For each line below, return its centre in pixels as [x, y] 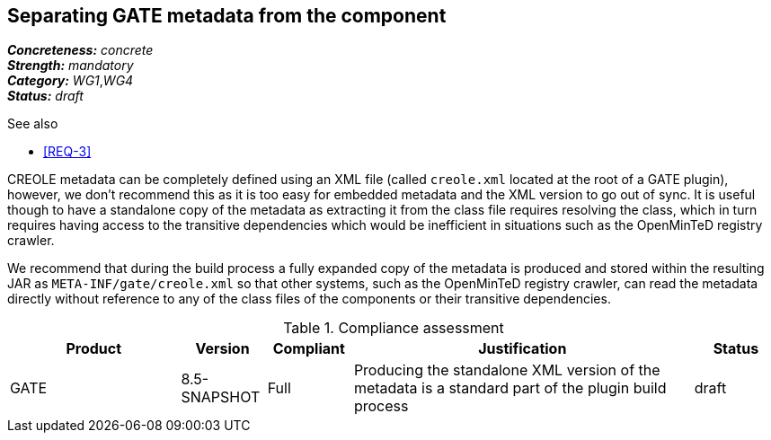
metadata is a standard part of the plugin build [510, 388]
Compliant [309, 349]
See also [33, 124]
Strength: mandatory [71, 66]
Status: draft [45, 96]
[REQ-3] [67, 152]
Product [94, 349]
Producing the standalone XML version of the [507, 370]
